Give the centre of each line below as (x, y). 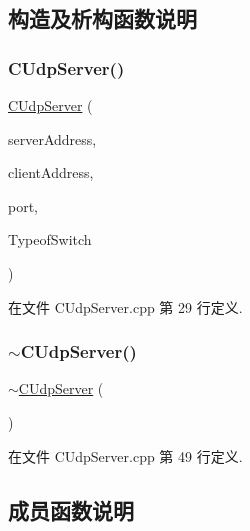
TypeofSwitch (50, 239)
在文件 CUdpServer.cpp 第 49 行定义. (125, 455)
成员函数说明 (71, 509)
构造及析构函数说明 (102, 18)
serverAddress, (52, 138)
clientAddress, (51, 172)
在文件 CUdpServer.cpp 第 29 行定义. (125, 306)
